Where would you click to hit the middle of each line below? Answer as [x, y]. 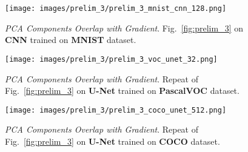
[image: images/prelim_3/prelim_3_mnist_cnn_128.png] [116, 8]
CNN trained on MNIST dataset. [71, 40]
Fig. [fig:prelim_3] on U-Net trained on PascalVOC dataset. [122, 91]
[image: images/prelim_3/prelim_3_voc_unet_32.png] [111, 59]
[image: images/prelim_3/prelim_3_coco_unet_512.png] [116, 110]
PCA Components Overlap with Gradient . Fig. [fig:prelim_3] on [124, 28]
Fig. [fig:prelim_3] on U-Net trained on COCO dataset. [112, 141]
